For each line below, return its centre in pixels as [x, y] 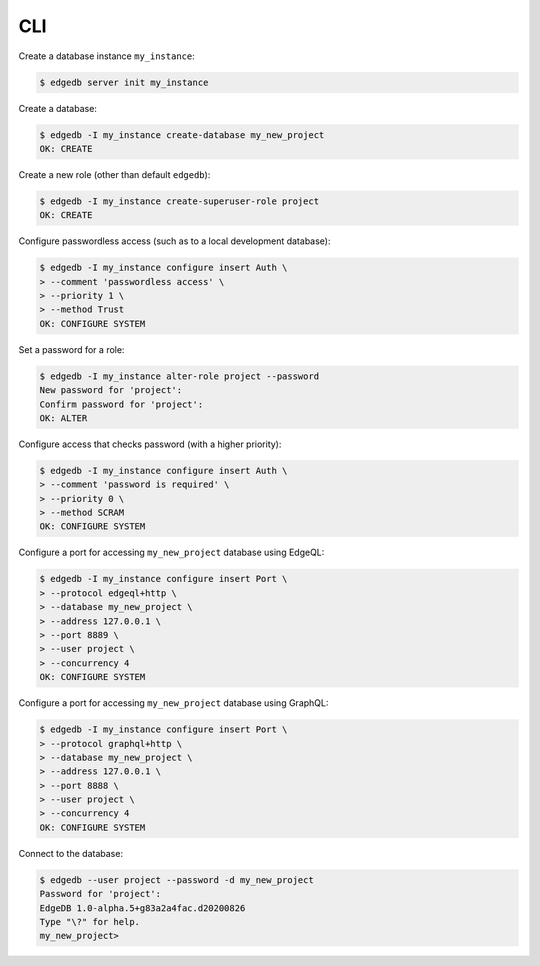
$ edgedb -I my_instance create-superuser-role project [179, 201]
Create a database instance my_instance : [106, 56]
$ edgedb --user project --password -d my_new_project [176, 879]
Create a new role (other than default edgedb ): [114, 174]
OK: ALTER [63, 418]
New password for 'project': [111, 390]
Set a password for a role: [71, 349]
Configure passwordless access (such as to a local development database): [174, 241]
